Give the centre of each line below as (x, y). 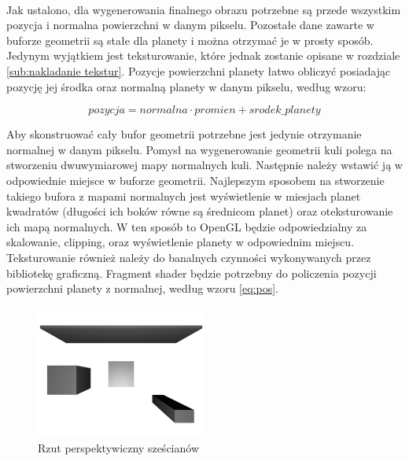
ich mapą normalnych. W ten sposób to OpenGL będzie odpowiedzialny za (187, 226)
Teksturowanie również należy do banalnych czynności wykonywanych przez (189, 257)
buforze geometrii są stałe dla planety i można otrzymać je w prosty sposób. (190, 40)
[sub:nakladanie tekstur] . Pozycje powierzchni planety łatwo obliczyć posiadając (199, 70)
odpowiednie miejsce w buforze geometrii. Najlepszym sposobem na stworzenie (195, 180)
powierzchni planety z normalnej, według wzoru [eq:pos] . (142, 288)
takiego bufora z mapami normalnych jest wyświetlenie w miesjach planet (184, 195)
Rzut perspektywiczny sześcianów (118, 447)
